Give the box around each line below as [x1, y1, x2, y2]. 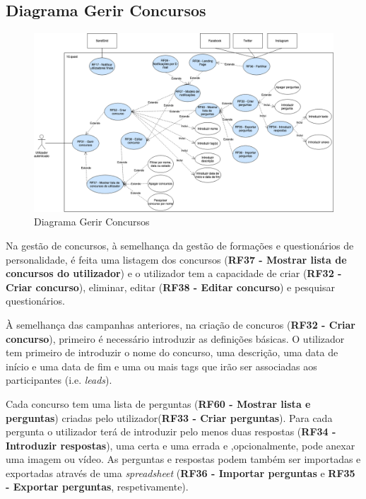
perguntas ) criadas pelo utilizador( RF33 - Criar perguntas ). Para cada [6, 410, 333, 425]
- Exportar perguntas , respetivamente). [6, 479, 189, 494]
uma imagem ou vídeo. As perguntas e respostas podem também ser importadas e [6, 452, 361, 466]
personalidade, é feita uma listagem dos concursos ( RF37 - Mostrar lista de [6, 252, 347, 266]
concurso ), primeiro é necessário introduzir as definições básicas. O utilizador [6, 331, 345, 346]
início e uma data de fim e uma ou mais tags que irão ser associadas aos [6, 358, 317, 373]
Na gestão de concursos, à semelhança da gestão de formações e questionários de [6, 237, 354, 252]
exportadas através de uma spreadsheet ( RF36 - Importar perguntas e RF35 [6, 465, 355, 480]
